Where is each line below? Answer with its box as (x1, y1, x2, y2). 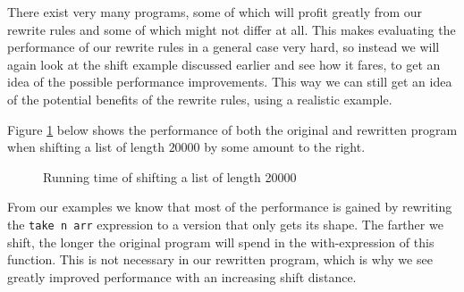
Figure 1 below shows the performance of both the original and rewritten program (7, 120, 458, 138)
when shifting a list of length (7, 138, 165, 156)
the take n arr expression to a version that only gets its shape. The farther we (7, 214, 443, 233)
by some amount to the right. (204, 138, 366, 156)
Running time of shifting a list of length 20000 (43, 167, 297, 186)
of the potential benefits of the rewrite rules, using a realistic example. (7, 89, 392, 108)
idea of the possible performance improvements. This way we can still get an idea (7, 72, 452, 91)
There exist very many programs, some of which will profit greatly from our (7, 3, 423, 21)
